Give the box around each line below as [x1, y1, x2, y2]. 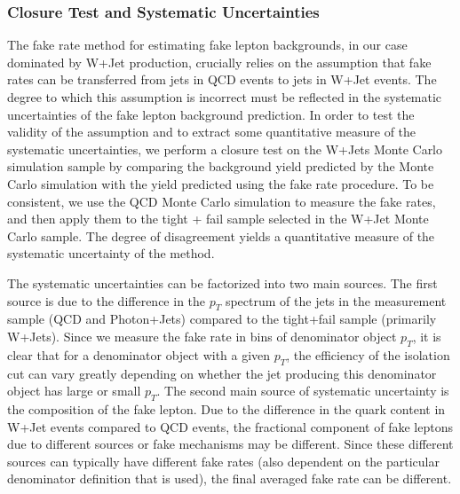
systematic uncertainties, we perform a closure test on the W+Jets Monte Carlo [7, 139, 443, 158]
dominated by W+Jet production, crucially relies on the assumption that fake [7, 52, 432, 71]
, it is [412, 326, 441, 345]
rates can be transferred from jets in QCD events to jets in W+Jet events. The [7, 70, 437, 89]
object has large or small [7, 381, 141, 400]
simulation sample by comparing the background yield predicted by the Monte [7, 157, 434, 176]
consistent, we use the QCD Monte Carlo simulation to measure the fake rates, [7, 192, 436, 210]
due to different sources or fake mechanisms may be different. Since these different [7, 435, 454, 453]
